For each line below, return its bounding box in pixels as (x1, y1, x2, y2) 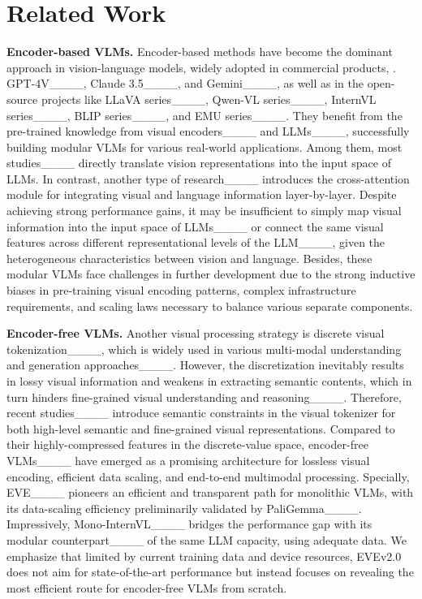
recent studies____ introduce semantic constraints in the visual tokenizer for (6, 404, 396, 421)
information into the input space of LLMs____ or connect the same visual (6, 218, 384, 235)
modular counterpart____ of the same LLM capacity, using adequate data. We (6, 531, 407, 548)
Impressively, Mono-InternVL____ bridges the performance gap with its (6, 515, 372, 532)
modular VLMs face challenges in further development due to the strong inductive (6, 265, 416, 282)
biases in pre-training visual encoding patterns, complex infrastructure (6, 282, 356, 299)
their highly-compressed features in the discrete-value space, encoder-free (6, 436, 368, 453)
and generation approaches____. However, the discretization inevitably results (6, 356, 404, 373)
